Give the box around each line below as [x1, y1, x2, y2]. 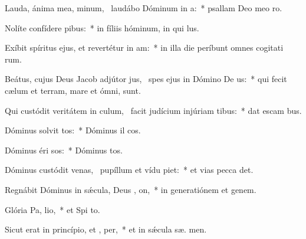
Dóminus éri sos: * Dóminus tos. [5, 143, 123, 156]
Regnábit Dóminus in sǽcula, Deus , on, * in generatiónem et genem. [5, 183, 256, 195]
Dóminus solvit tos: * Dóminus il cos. [5, 124, 141, 136]
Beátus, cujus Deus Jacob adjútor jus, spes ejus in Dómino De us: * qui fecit [5, 73, 287, 85]
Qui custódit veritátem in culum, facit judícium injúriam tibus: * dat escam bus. [5, 104, 302, 116]
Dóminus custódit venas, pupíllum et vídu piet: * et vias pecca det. [5, 163, 254, 176]
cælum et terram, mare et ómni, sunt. [5, 84, 141, 96]
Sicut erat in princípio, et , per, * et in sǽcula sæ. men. [5, 223, 207, 235]
